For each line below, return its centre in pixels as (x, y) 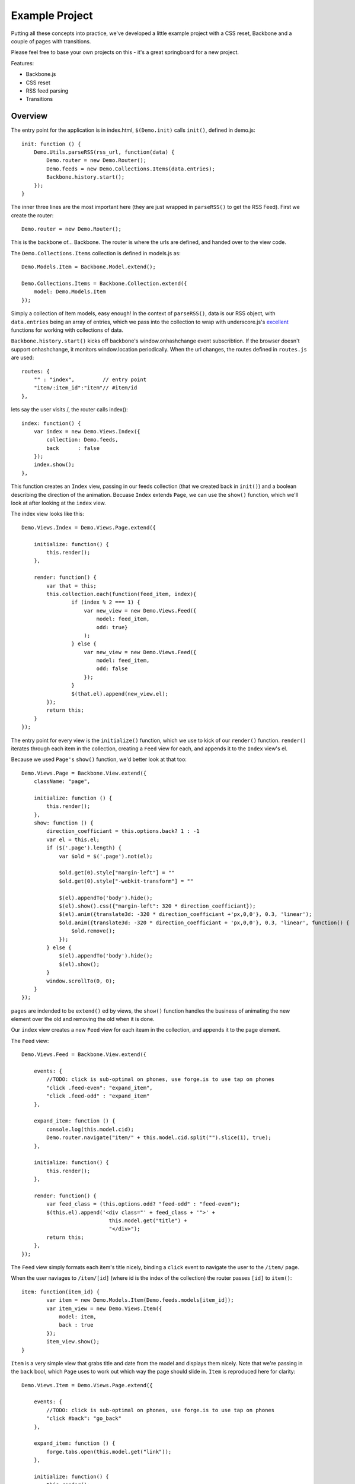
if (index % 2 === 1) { (106, 602)
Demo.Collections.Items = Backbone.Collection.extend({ (104, 284)
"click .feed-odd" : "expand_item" (98, 1096)
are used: (23, 358)
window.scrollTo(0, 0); (81, 981)
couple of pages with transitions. (51, 41)
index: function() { (51, 423)
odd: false (112, 669)
